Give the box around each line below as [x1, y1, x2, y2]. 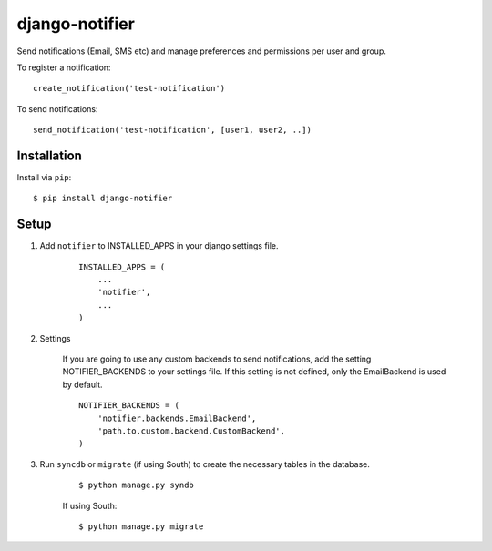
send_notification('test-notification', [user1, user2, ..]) [33, 125, 312, 136]
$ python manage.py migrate [78, 521, 204, 532]
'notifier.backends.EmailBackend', [97, 413, 257, 423]
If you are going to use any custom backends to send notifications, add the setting [62, 353, 372, 364]
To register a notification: [16, 62, 111, 73]
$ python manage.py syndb [78, 480, 195, 491]
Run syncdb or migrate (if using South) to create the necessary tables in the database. [39, 458, 371, 469]
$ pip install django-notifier [33, 193, 173, 204]
